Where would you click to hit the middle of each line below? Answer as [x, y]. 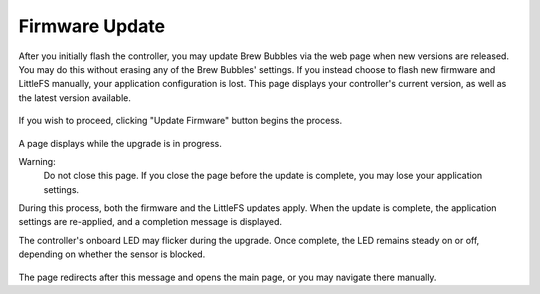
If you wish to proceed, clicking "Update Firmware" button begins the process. [180, 121]
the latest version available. [75, 97]
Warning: [37, 161]
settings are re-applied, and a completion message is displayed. [150, 222]
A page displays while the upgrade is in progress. [120, 143]
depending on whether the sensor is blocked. [112, 254]
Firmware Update [91, 26]
